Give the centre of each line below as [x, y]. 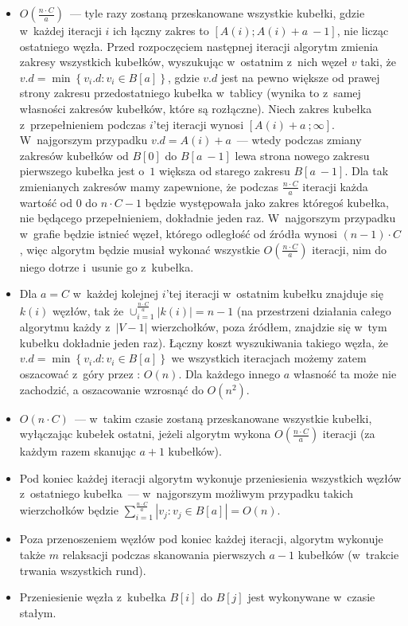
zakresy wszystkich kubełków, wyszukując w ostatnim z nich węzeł [184, 62]
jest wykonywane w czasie [311, 597]
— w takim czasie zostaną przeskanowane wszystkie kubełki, [223, 418]
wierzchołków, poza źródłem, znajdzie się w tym [269, 327]
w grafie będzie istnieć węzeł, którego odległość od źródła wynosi [178, 233]
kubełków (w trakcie [348, 554]
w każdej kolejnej [116, 293]
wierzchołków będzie [69, 510]
